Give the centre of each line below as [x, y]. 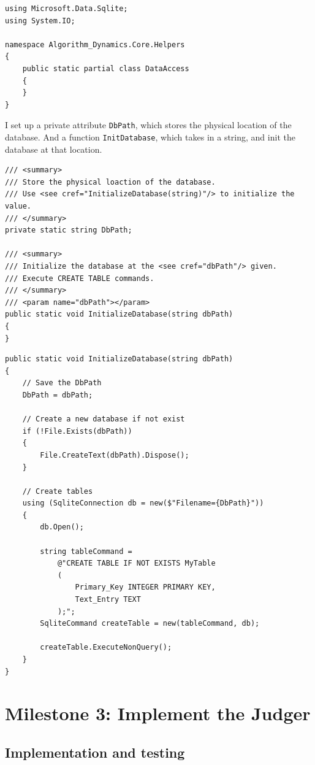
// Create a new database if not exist [104, 419]
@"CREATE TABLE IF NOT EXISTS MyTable [136, 563]
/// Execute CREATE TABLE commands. [80, 278]
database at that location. [54, 149]
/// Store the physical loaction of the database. [110, 182]
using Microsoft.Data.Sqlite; [66, 9]
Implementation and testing [95, 752]
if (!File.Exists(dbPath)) [77, 431]
